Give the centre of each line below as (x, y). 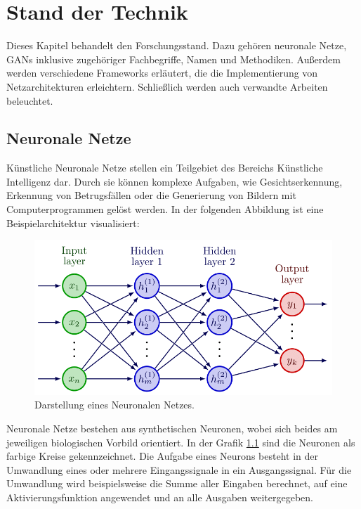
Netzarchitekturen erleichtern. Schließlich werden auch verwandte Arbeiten (167, 86)
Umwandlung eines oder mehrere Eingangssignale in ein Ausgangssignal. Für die (179, 469)
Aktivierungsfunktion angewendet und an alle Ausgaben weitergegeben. (160, 497)
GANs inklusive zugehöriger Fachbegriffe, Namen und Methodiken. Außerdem (173, 59)
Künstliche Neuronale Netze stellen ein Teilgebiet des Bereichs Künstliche (165, 168)
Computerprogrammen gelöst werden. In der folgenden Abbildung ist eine (165, 209)
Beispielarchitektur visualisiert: (73, 223)
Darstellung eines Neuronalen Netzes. (114, 405)
